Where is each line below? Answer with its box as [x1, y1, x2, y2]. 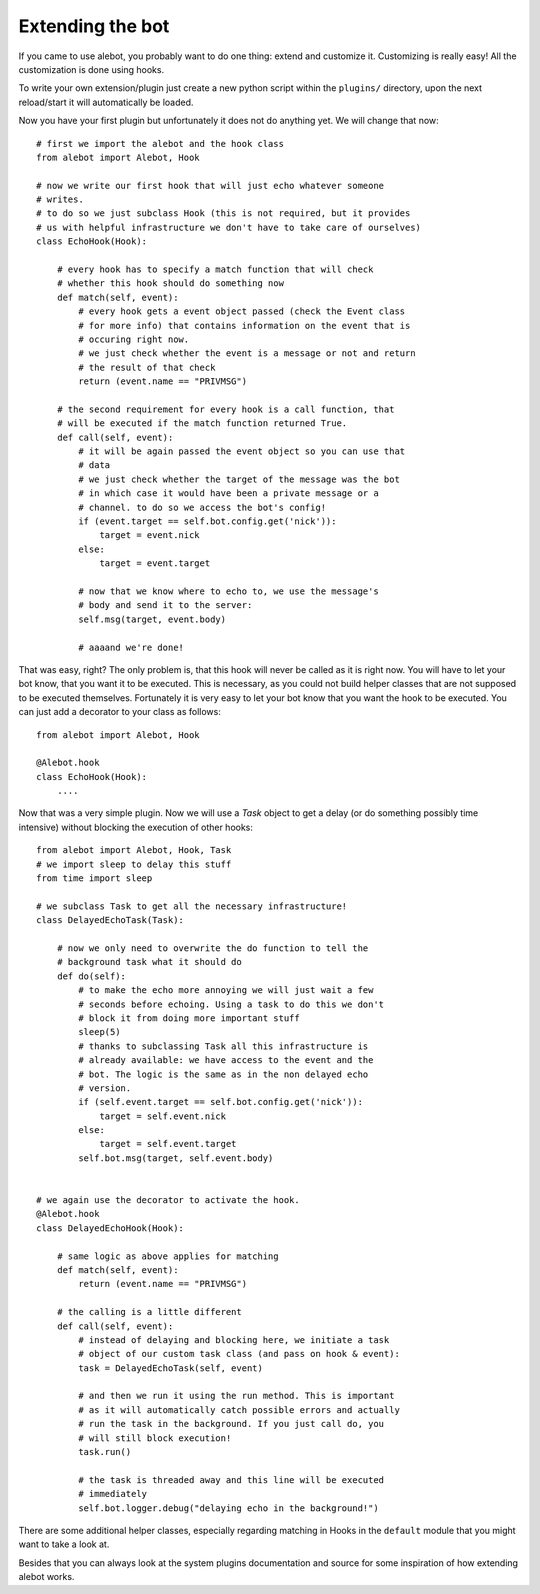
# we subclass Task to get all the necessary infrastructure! [36, 900, 348, 912]
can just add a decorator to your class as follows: [18, 706, 222, 718]
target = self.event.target [99, 1138, 237, 1150]
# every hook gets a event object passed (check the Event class [78, 306, 406, 317]
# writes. [36, 194, 84, 205]
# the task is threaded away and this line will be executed [78, 1474, 385, 1485]
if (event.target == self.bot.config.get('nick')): [78, 516, 337, 527]
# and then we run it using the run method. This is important [78, 1390, 395, 1402]
